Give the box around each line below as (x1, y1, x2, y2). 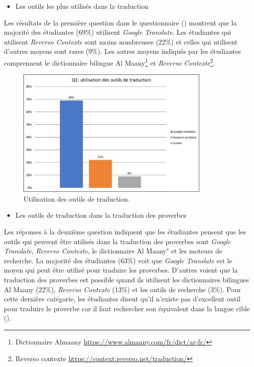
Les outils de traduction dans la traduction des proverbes (15, 210, 187, 220)
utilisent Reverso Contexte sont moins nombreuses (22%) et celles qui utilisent (4, 36, 238, 46)
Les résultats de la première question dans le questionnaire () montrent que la (4, 17, 237, 27)
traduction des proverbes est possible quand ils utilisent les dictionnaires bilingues (4, 274, 249, 284)
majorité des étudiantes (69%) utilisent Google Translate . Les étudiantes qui (4, 27, 231, 37)
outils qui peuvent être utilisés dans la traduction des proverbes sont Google (4, 236, 231, 246)
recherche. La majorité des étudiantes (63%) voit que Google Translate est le (4, 255, 233, 265)
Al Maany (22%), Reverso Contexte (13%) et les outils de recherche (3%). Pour (4, 284, 241, 294)
